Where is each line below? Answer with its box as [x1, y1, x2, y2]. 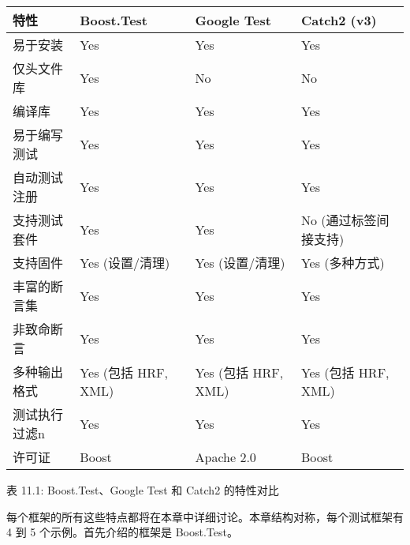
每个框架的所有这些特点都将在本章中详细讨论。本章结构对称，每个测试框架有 [6, 508, 404, 524]
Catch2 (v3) [300, 10, 377, 29]
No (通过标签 [300, 211, 377, 229]
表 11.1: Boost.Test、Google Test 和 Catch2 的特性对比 [6, 482, 279, 498]
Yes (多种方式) [300, 254, 385, 272]
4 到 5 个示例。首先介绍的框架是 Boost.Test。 [6, 524, 238, 540]
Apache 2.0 [195, 447, 256, 466]
